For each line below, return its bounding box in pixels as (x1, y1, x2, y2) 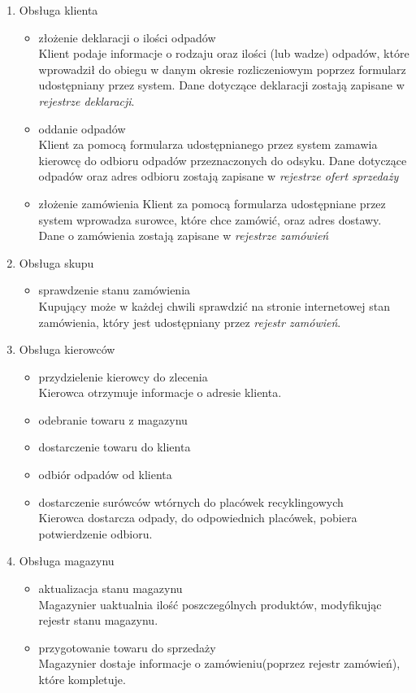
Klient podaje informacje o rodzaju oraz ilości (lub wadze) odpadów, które (38, 45, 409, 62)
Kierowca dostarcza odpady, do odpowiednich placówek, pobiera (38, 509, 357, 526)
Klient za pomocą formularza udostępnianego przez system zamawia (38, 136, 378, 153)
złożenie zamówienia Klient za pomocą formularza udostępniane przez (38, 194, 386, 211)
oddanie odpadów (38, 120, 126, 137)
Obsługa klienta (19, 2, 98, 18)
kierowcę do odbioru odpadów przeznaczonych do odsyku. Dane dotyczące (38, 151, 407, 168)
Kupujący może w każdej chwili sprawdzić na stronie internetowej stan (38, 297, 390, 314)
